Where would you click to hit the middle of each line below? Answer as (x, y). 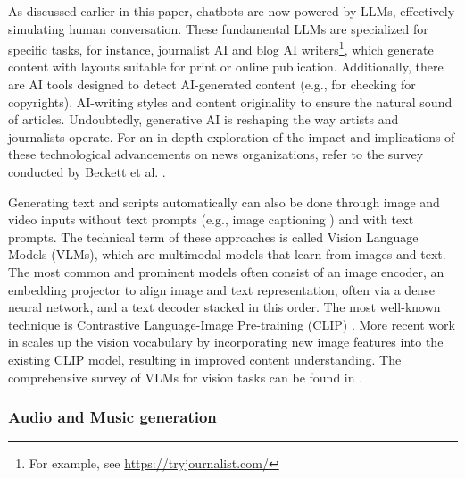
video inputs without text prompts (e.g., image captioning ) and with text (211, 219)
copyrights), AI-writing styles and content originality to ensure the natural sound (230, 101)
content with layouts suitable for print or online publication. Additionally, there (226, 67)
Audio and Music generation (112, 417)
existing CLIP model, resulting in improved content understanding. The (205, 359)
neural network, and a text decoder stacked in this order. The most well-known (224, 307)
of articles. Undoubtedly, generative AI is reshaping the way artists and (203, 119)
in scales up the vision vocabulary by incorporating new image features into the (226, 342)
